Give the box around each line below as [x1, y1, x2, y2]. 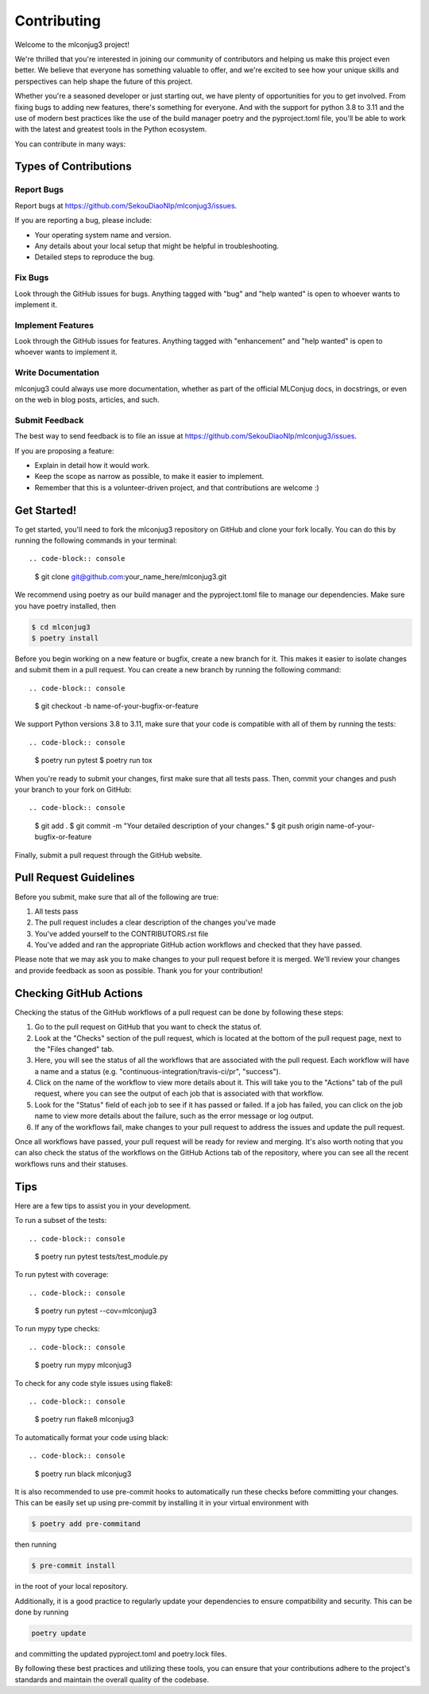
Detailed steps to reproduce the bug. [34, 252, 155, 262]
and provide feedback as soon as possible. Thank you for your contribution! [14, 965, 263, 975]
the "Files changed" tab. [34, 1044, 114, 1053]
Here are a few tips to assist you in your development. [14, 1201, 191, 1210]
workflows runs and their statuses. [14, 1159, 129, 1169]
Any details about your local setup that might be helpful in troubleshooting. [34, 241, 280, 251]
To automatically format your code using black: [14, 1432, 169, 1442]
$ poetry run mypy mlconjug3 [34, 1361, 132, 1370]
